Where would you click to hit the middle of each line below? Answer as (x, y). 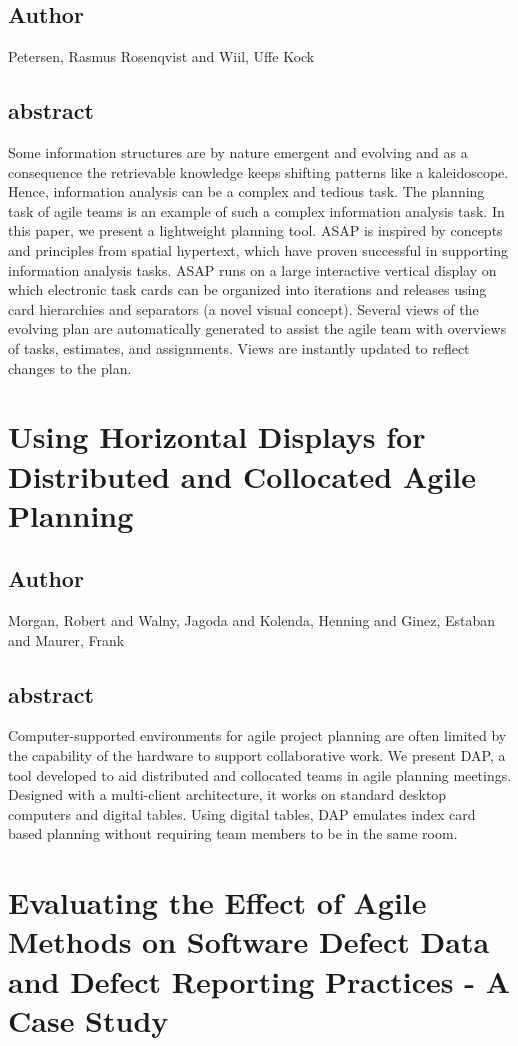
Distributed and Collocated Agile (242, 475)
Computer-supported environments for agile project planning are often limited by (257, 735)
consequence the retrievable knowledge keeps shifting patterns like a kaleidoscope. (258, 171)
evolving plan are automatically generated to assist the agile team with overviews (257, 328)
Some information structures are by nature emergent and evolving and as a (238, 152)
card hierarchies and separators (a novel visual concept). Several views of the (243, 308)
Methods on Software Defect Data (249, 941)
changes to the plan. (70, 367)
